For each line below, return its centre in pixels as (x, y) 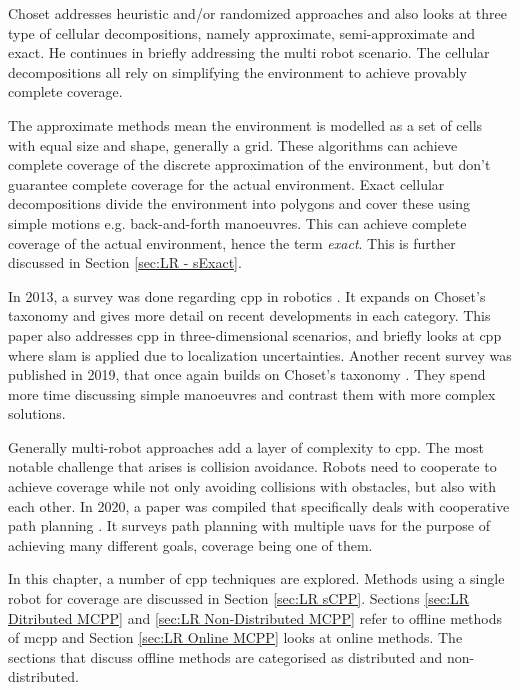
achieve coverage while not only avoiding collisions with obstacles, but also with (252, 486)
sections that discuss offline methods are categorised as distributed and (225, 656)
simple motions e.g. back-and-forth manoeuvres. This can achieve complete (237, 222)
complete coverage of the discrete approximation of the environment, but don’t (249, 164)
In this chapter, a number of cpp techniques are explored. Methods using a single (256, 578)
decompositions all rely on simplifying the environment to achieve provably (237, 71)
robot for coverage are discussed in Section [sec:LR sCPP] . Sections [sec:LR (239, 598)
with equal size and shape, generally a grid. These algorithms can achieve (233, 144)
